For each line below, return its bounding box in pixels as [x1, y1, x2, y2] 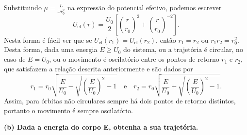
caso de [4, 54, 26, 64]
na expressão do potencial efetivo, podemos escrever [67, 2, 222, 12]
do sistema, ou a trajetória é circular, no [123, 44, 243, 54]
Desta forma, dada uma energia [4, 44, 98, 54]
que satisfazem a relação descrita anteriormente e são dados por [4, 63, 193, 73]
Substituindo [4, 2, 42, 12]
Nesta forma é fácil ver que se [4, 34, 92, 45]
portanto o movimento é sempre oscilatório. [4, 105, 133, 116]
